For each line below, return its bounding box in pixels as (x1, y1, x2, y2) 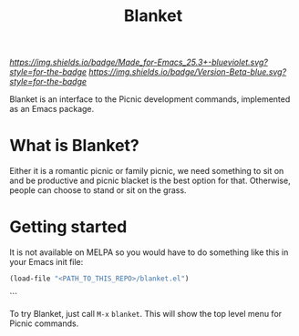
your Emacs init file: (9, 257, 84, 268)
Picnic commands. (9, 318, 79, 329)
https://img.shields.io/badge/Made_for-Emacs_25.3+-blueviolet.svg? (9, 56, 269, 68)
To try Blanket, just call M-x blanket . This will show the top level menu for (9, 308, 283, 319)
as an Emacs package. (9, 104, 95, 115)
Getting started (9, 217, 128, 238)
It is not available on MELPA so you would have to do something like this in (9, 247, 289, 258)
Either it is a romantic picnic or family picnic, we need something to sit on (9, 166, 284, 177)
